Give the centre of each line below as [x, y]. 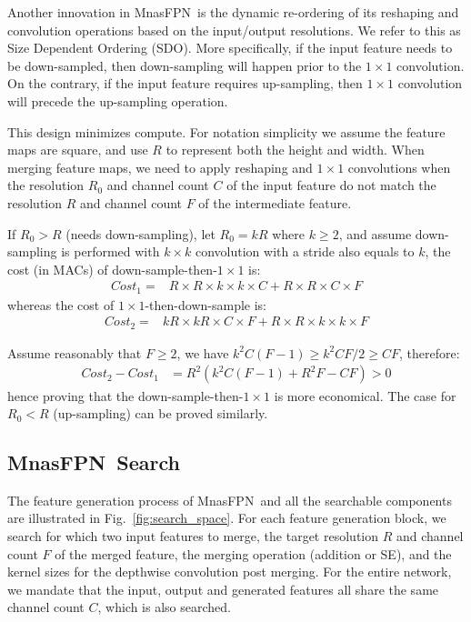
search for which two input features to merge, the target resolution [193, 536]
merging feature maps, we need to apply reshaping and [160, 167]
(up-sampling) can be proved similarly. [160, 413]
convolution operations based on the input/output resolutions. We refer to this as [234, 30]
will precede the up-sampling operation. [118, 100]
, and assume [375, 233]
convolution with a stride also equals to [305, 251]
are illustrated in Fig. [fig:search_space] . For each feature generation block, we [227, 518]
